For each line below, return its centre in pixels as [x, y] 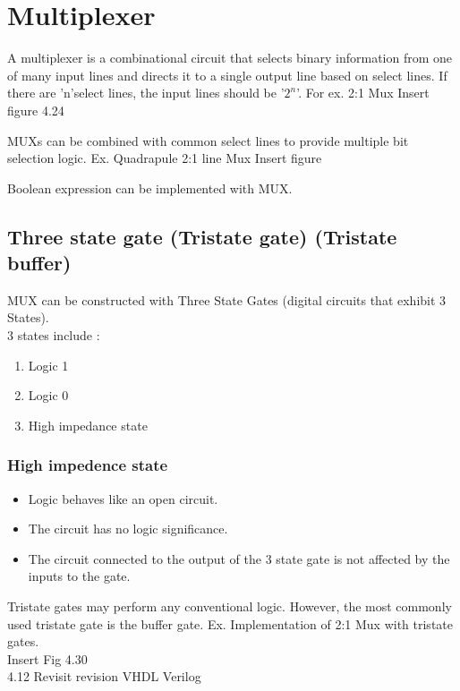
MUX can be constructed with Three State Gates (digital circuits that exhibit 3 [227, 299]
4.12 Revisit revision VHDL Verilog [104, 676]
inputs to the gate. [79, 576]
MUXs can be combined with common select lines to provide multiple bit [208, 140]
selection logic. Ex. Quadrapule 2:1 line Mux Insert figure [165, 158]
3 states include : [54, 335]
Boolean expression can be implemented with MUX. [150, 188]
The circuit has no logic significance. [128, 529]
